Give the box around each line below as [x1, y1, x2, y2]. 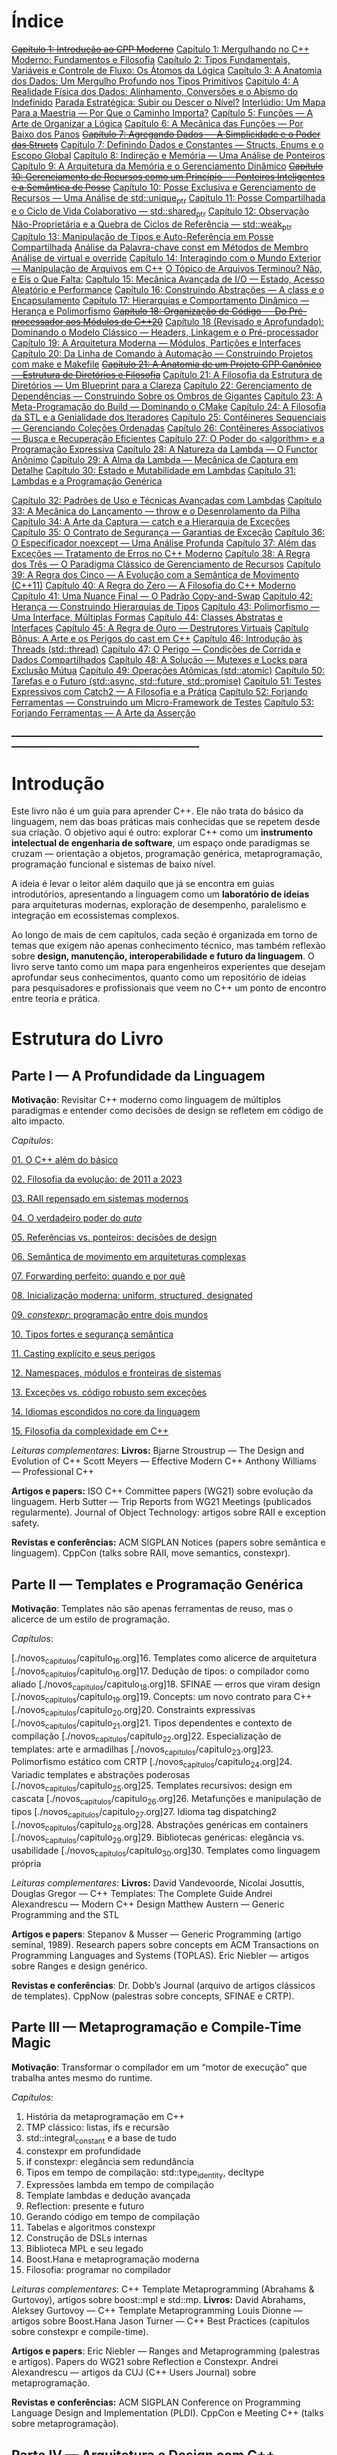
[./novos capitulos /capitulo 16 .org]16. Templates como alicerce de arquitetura [11, 1652, 318, 1666]
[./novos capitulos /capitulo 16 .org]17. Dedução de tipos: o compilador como [11, 1665, 310, 1679]
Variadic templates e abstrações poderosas [11, 1769, 191, 1781]
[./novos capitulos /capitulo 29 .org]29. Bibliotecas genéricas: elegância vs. [11, 1831, 305, 1846]
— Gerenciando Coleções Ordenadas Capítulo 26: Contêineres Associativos [11, 422, 324, 434]
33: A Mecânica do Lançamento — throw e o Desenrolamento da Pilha [11, 505, 301, 517]
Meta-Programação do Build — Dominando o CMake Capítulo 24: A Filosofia [11, 401, 327, 413]
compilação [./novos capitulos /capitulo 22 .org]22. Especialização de [11, 1730, 282, 1744]
